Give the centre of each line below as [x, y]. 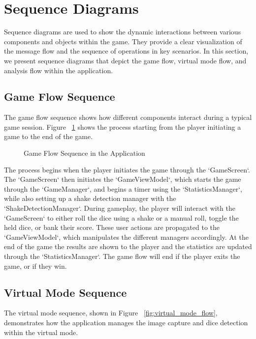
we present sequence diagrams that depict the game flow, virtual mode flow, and [125, 60]
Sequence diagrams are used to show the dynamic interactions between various [123, 32]
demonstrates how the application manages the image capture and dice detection [126, 322]
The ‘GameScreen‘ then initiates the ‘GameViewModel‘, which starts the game [123, 179]
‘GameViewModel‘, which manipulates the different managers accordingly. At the [126, 237]
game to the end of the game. [48, 136]
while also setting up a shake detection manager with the [90, 198]
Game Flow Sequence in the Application [84, 153]
